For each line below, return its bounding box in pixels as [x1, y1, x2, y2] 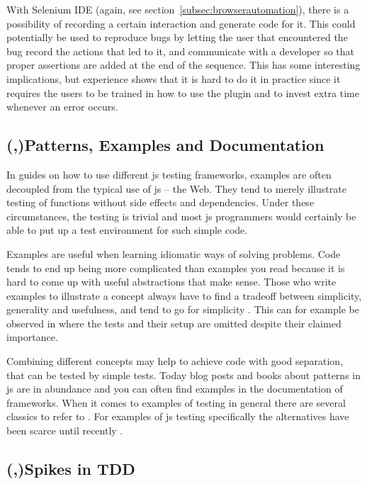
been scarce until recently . [6, 423, 123, 438]
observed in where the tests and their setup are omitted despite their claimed [6, 315, 341, 330]
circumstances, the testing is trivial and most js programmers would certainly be [6, 208, 356, 223]
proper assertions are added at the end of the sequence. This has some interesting [6, 57, 361, 72]
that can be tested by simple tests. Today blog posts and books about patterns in [6, 367, 361, 382]
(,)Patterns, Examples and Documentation [6, 134, 324, 156]
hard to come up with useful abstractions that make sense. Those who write [6, 274, 337, 289]
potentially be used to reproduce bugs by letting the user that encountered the [6, 30, 348, 45]
